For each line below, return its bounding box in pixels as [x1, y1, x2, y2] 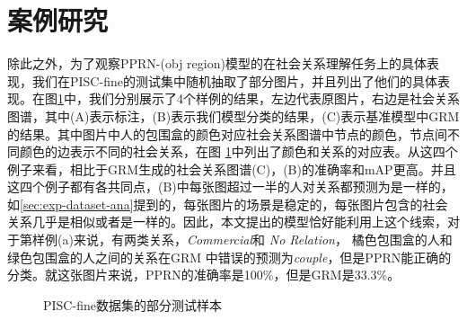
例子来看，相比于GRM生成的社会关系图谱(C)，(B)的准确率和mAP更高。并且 [7, 159, 456, 178]
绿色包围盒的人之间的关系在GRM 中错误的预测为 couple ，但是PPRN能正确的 [7, 247, 452, 266]
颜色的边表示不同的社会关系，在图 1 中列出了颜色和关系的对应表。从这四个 [19, 142, 458, 161]
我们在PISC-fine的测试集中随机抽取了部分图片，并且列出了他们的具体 [31, 71, 437, 90]
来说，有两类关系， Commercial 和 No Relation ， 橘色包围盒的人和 [73, 230, 453, 249]
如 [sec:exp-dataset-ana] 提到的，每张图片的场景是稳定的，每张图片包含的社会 [7, 194, 448, 213]
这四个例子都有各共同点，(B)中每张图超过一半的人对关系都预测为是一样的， [7, 177, 454, 196]
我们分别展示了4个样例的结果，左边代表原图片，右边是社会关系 [88, 89, 460, 108]
